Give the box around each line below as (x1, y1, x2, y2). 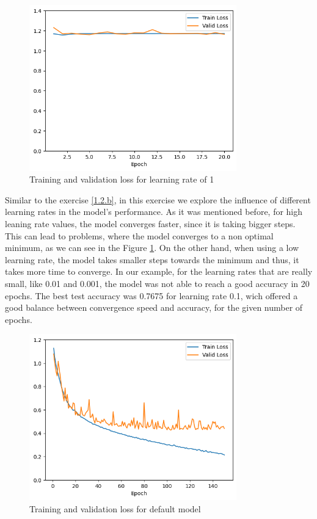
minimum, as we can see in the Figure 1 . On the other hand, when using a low (5, 241, 299, 254)
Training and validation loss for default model (29, 502, 201, 515)
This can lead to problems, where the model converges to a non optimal (5, 229, 274, 242)
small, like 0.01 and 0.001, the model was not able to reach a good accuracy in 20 (5, 277, 310, 289)
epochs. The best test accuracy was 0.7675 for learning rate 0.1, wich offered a (5, 289, 298, 302)
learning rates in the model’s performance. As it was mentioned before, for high (5, 205, 303, 218)
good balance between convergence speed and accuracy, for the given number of (5, 301, 303, 314)
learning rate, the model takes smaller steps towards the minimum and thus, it (5, 253, 299, 266)
